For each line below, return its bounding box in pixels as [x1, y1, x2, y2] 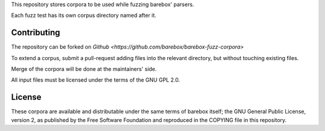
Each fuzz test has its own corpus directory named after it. [11, 12, 156, 19]
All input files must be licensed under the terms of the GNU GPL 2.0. [11, 76, 181, 84]
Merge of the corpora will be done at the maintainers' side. [11, 65, 157, 73]
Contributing [11, 28, 60, 38]
